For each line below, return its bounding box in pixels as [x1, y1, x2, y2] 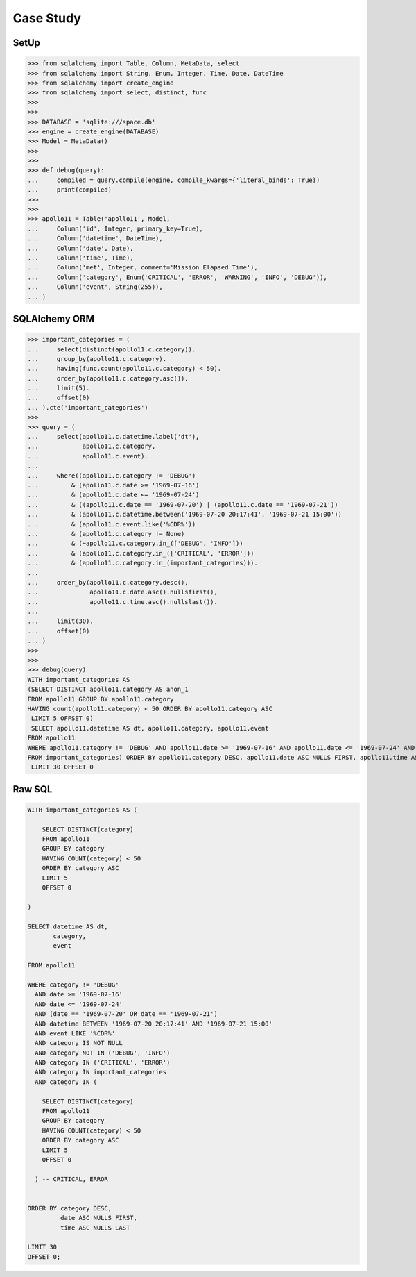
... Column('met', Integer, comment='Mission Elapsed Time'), [27, 264, 258, 272]
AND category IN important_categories [35, 1068, 166, 1076]
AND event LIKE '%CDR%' [35, 1029, 116, 1037]
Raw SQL [12, 783, 53, 795]
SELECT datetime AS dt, [27, 922, 109, 930]
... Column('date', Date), [27, 244, 135, 252]
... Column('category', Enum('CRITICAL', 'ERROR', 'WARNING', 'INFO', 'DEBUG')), [27, 273, 327, 281]
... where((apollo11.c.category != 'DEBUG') [27, 471, 196, 479]
